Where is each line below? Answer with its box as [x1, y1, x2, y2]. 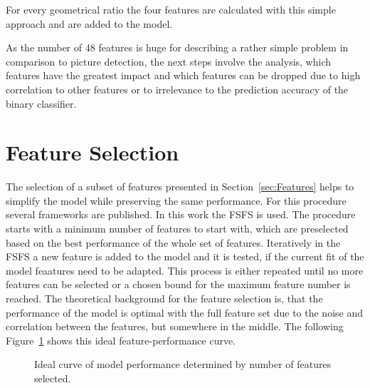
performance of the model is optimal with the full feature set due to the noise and [6, 305, 364, 320]
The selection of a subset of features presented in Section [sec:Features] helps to [6, 179, 354, 194]
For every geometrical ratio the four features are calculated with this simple [6, 2, 336, 16]
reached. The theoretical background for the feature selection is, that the [6, 291, 323, 306]
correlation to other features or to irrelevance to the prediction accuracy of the [6, 81, 349, 96]
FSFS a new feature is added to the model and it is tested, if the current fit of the [6, 249, 364, 264]
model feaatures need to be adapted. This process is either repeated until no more [6, 262, 364, 277]
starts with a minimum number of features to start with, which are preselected [6, 221, 349, 236]
